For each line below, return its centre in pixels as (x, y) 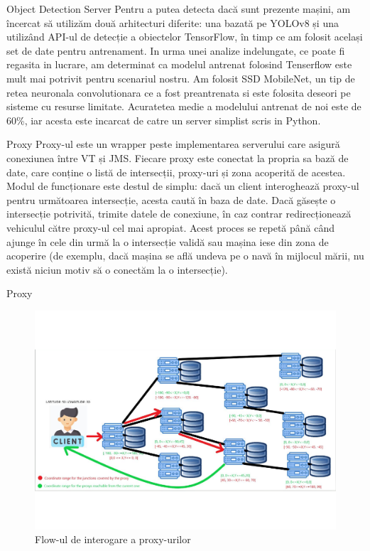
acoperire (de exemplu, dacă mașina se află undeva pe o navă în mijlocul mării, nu (185, 256)
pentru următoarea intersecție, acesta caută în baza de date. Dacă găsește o (171, 199)
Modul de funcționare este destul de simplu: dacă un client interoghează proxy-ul (183, 186)
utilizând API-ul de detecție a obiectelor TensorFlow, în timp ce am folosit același (185, 37)
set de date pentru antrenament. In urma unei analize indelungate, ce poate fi (176, 50)
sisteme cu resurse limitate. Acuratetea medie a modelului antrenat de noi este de (184, 106)
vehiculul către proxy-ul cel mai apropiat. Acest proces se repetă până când (171, 227)
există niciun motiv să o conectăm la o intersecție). (117, 269)
